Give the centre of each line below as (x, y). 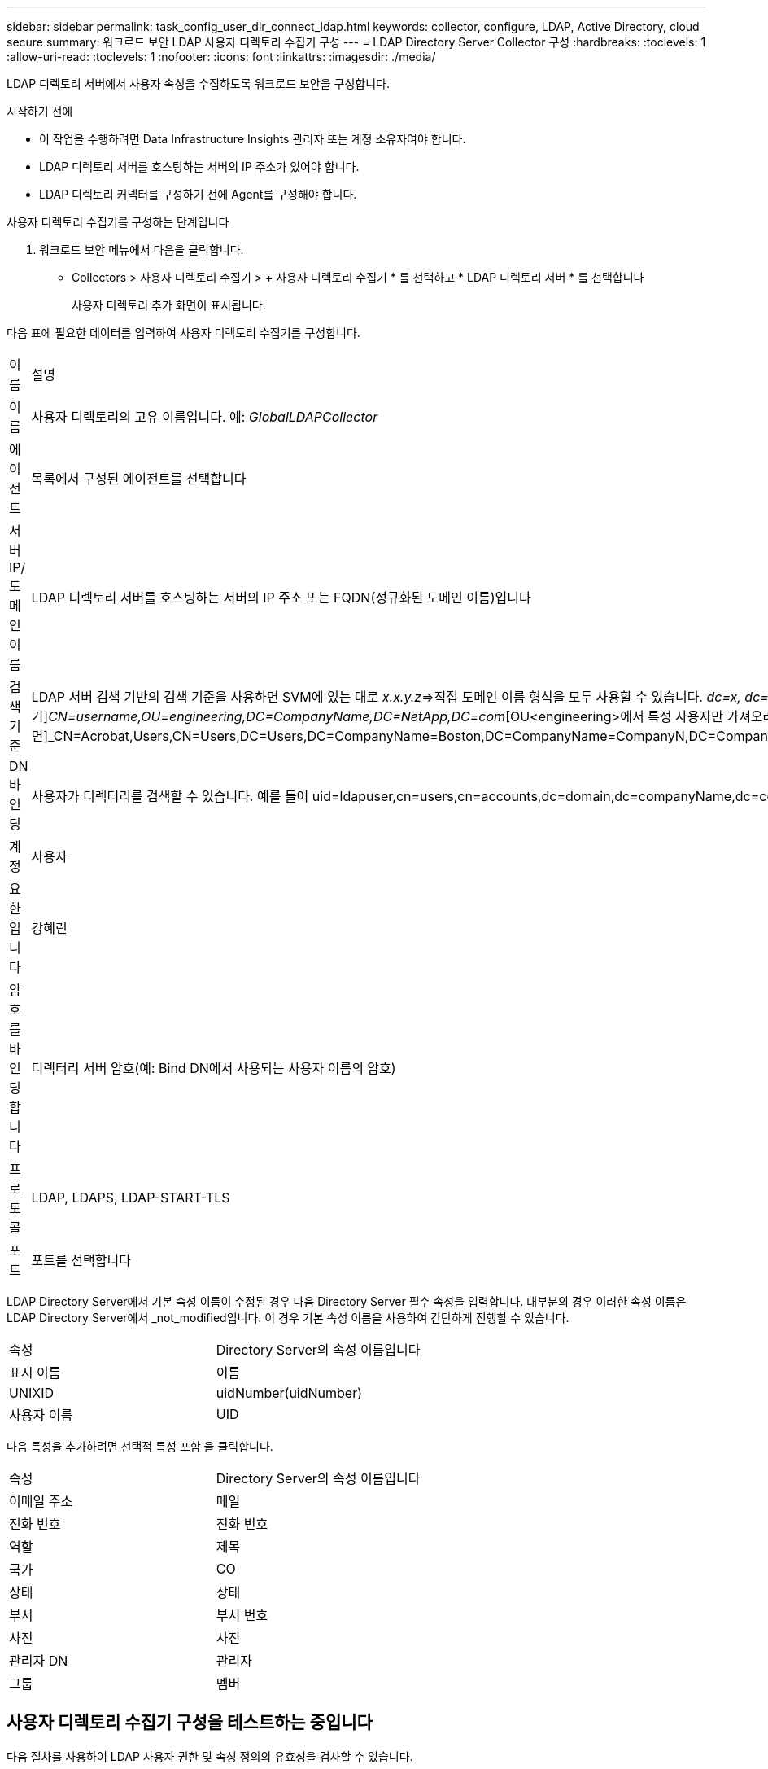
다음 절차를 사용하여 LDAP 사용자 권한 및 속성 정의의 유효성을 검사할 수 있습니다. (210, 1756)
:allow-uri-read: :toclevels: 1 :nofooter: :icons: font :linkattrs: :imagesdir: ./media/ (221, 57)
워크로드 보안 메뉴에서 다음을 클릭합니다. (142, 250)
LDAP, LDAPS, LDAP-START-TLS (131, 1198)
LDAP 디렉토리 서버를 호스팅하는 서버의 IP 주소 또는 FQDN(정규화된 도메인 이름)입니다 (281, 598)
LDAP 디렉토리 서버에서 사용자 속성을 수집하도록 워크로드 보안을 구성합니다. (198, 83)
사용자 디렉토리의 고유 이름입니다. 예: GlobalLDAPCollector (205, 417)
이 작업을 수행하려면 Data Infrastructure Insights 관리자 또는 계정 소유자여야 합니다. (253, 139)
